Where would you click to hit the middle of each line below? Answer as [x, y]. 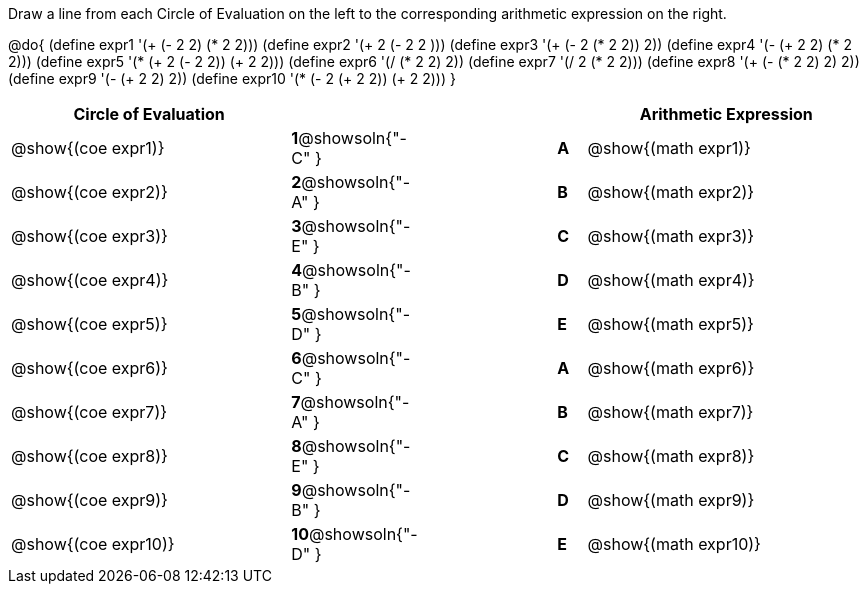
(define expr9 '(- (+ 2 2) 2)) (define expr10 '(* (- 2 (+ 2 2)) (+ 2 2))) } [232, 78]
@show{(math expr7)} [670, 412]
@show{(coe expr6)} [89, 368]
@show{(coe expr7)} [89, 412]
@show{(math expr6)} [671, 368]
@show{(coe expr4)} [90, 280]
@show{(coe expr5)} [89, 324]
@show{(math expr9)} [671, 500]
